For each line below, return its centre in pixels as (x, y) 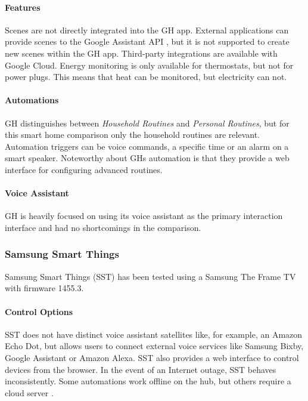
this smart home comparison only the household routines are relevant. (132, 135)
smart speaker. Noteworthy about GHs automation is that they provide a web (147, 158)
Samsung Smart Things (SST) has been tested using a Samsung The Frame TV (150, 276)
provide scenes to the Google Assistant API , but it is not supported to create (147, 41)
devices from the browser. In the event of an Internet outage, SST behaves (141, 369)
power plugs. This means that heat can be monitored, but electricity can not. (146, 77)
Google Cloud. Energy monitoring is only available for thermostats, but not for (149, 65)
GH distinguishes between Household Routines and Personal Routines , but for (147, 123)
